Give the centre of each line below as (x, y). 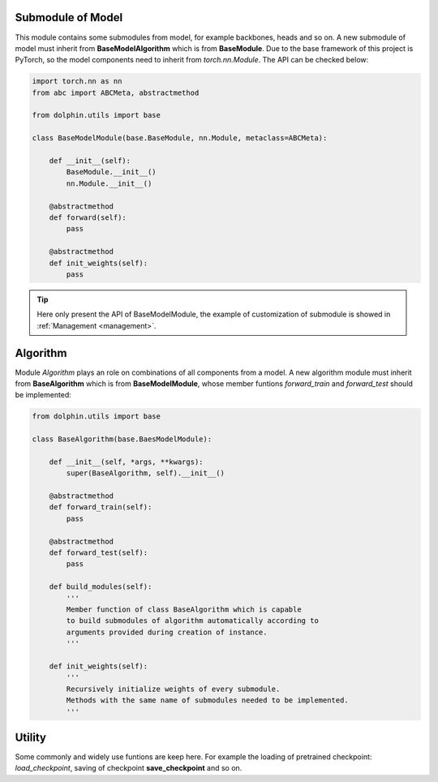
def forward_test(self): (99, 553)
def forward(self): (88, 217)
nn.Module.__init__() (109, 183)
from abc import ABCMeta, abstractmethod (116, 92)
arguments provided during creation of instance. (167, 632)
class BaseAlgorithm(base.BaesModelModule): (122, 439)
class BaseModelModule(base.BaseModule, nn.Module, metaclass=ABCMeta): (180, 138)
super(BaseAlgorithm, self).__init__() (145, 473)
